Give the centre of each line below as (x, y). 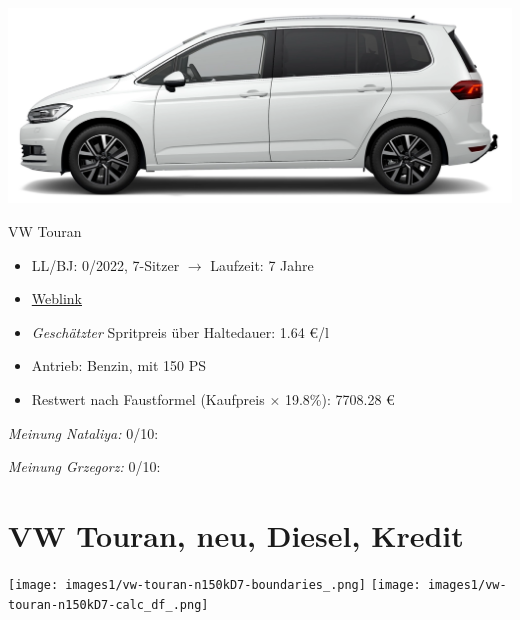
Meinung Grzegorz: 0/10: (84, 466)
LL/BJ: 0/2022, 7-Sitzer (105, 264)
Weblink (56, 298)
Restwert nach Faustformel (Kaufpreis (148, 398)
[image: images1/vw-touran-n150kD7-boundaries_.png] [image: (214, 584)
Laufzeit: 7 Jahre (262, 264)
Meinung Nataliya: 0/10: (83, 432)
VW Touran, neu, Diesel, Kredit (236, 534)
